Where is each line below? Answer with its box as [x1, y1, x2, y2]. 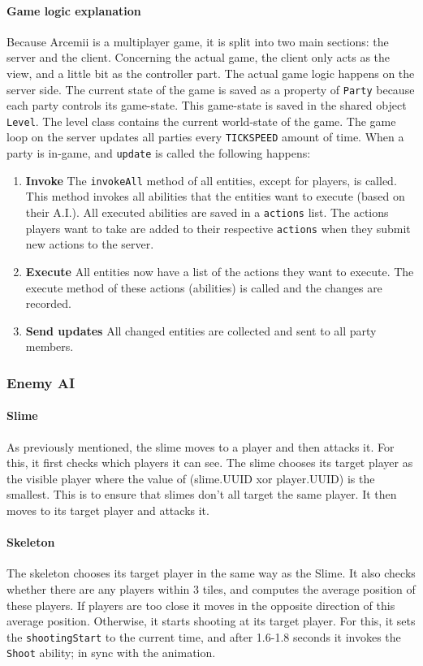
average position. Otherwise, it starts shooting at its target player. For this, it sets [6, 612, 416, 629]
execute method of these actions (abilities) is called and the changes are [25, 279, 382, 296]
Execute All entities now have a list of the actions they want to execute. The [25, 262, 414, 279]
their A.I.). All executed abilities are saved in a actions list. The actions [25, 204, 389, 221]
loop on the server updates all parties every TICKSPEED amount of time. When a [6, 128, 404, 145]
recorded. [25, 295, 71, 312]
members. [25, 338, 74, 355]
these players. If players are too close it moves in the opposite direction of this [6, 596, 395, 613]
